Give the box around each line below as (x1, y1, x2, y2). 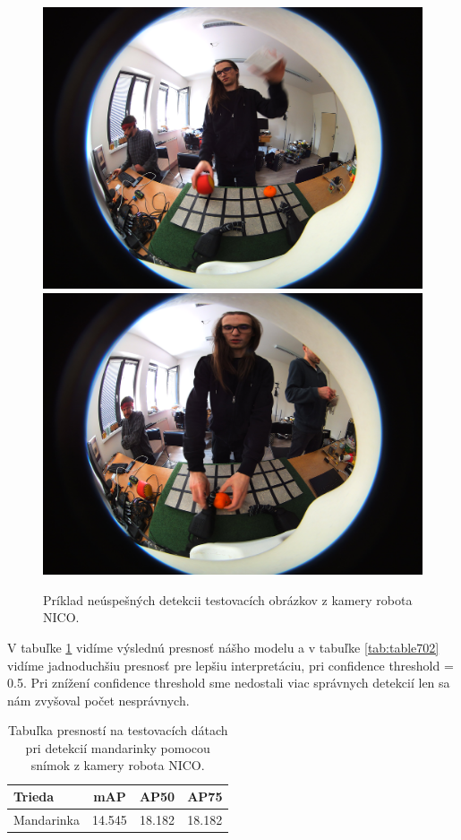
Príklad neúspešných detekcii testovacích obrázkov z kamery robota (43, 590, 413, 609)
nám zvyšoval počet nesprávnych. (7, 690, 190, 709)
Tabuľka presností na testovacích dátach (7, 721, 228, 740)
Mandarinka (13, 810, 80, 828)
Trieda (13, 787, 55, 806)
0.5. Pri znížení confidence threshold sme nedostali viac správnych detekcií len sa (7, 673, 450, 692)
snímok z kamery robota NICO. (30, 756, 205, 775)
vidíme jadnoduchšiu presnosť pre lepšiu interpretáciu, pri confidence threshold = (7, 655, 454, 674)
